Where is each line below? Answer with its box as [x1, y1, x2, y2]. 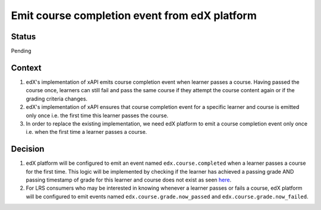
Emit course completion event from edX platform [11, 9, 257, 22]
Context [11, 62, 42, 73]
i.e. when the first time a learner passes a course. [26, 128, 147, 136]
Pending [11, 48, 32, 55]
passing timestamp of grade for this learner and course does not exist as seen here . [26, 176, 232, 183]
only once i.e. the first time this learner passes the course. [26, 112, 169, 119]
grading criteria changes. [26, 95, 88, 102]
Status [11, 32, 36, 42]
